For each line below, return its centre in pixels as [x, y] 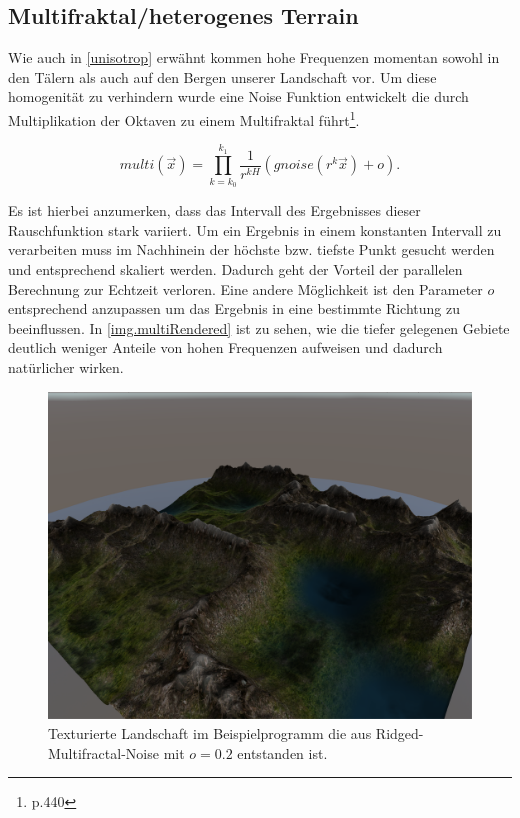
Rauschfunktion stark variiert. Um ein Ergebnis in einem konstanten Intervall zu [255, 229]
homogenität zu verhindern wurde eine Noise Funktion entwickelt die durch [238, 96]
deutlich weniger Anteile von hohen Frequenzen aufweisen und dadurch [225, 347]
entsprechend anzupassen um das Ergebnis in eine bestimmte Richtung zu [234, 308]
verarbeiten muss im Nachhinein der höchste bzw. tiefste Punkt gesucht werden [251, 249]
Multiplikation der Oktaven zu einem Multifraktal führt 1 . [184, 118]
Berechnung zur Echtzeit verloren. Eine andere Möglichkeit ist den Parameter [245, 288]
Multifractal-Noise [103, 752]
